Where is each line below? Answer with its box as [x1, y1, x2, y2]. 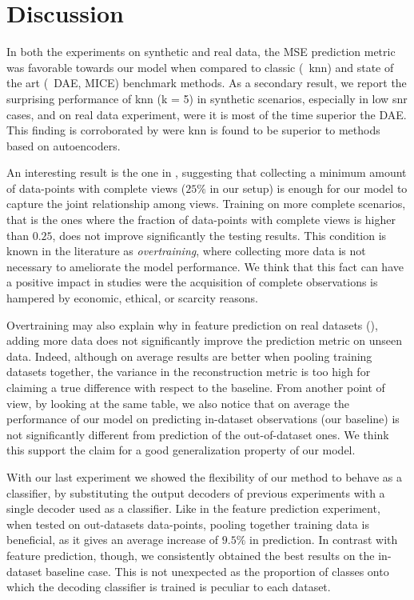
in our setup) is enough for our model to [209, 179, 408, 196]
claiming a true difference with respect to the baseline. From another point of [6, 379, 385, 395]
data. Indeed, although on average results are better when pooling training [6, 347, 372, 364]
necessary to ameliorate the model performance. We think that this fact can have [6, 258, 404, 274]
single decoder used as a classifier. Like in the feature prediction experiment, [6, 500, 380, 517]
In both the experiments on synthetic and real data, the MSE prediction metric [6, 43, 396, 60]
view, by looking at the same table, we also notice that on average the [6, 394, 350, 411]
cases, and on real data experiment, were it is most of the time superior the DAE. [6, 106, 407, 122]
